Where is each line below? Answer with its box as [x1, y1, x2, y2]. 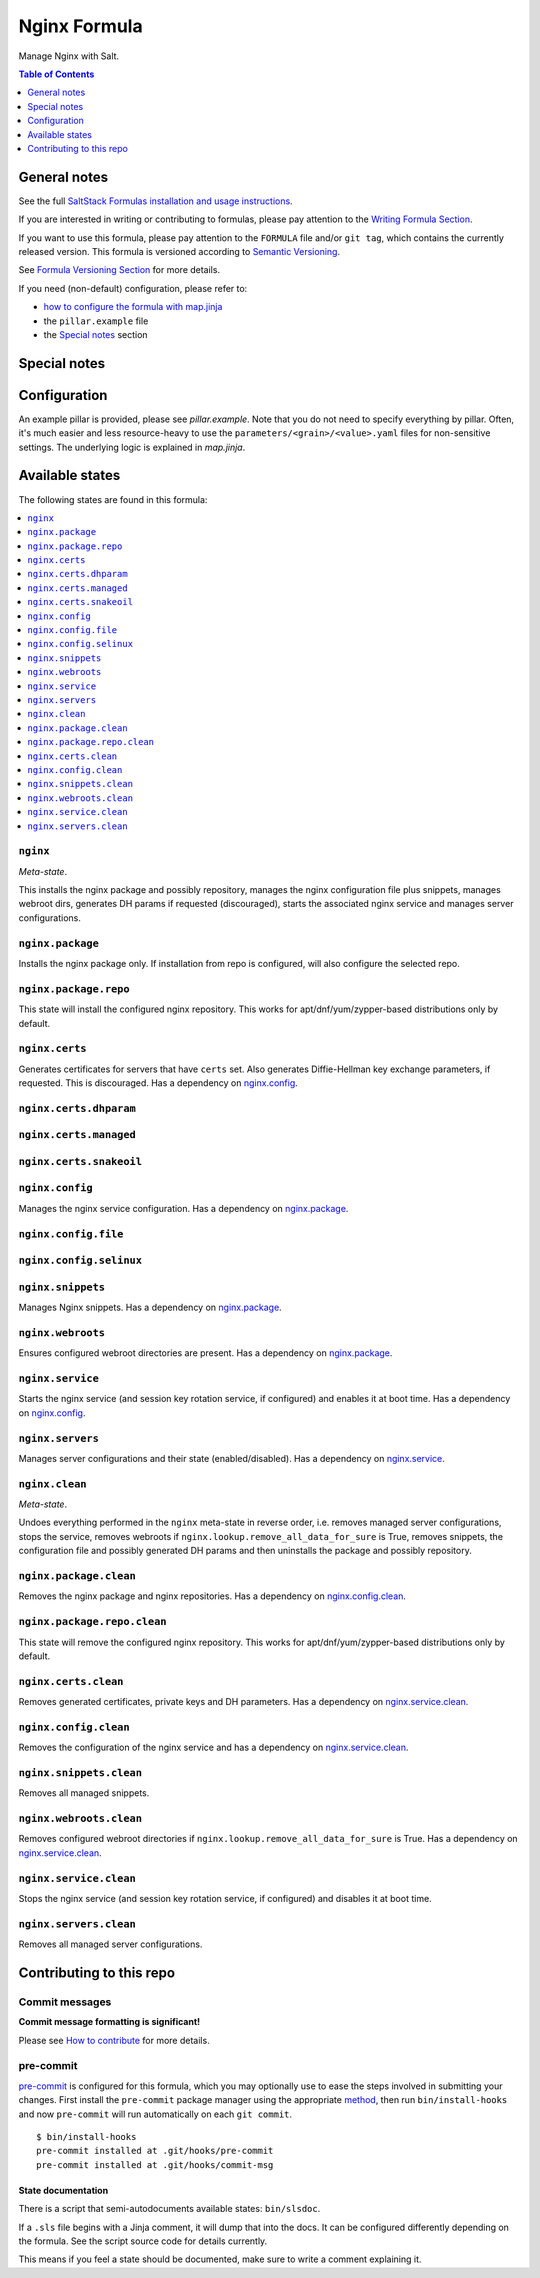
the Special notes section [43, 328, 149, 340]
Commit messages [18, 1995, 112, 2009]
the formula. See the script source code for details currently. [18, 2235, 268, 2247]
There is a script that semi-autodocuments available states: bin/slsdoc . [18, 2203, 321, 2215]
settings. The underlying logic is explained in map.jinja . [18, 441, 246, 453]
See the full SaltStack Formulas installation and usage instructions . [18, 195, 294, 207]
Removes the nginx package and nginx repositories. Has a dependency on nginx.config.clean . [18, 1590, 407, 1602]
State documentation [18, 2184, 109, 2196]
